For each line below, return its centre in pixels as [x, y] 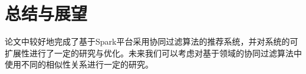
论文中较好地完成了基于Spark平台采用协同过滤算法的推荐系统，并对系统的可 [152, 41]
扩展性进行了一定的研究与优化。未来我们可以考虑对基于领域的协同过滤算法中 [153, 53]
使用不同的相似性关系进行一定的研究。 [79, 64]
